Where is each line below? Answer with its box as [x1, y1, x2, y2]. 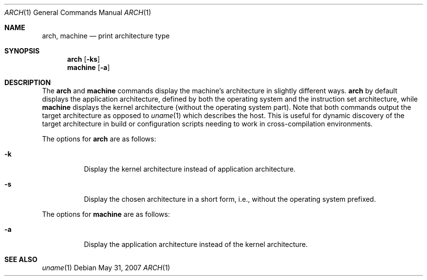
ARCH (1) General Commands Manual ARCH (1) [4, 8, 151, 17]
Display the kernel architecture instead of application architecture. [84, 165, 296, 173]
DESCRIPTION [4, 78, 51, 87]
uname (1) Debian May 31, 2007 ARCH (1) [42, 263, 170, 272]
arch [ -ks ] [67, 55, 100, 63]
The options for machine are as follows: [42, 210, 170, 218]
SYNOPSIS [4, 47, 40, 55]
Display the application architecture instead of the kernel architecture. [84, 240, 308, 248]
